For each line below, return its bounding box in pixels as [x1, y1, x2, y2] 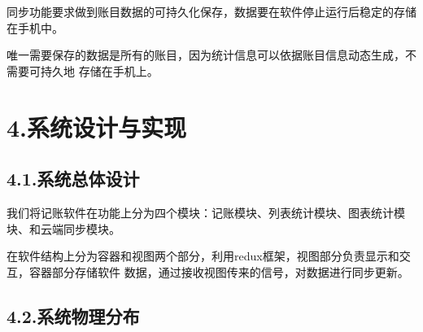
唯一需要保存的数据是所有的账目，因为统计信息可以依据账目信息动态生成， [7, 46, 405, 63]
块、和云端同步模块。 [7, 220, 120, 237]
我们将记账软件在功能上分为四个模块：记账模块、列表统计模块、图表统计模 [7, 203, 405, 221]
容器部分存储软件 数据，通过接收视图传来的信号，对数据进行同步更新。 [28, 263, 409, 280]
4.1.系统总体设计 [7, 166, 140, 191]
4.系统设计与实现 [7, 110, 187, 143]
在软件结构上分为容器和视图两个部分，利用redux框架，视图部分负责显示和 [7, 247, 399, 264]
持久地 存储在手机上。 [40, 62, 159, 79]
